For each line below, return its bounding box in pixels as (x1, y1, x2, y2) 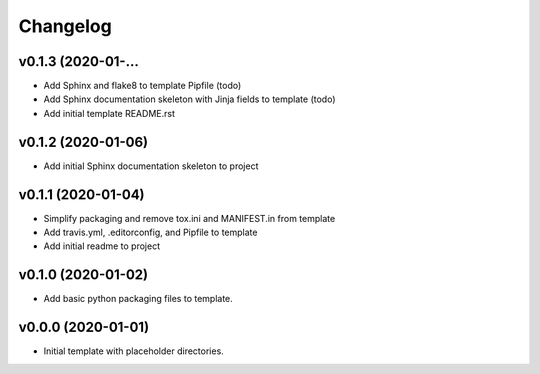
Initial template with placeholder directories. (43, 345, 224, 357)
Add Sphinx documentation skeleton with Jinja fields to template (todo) (43, 93, 336, 105)
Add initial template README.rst (43, 107, 175, 119)
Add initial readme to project (43, 240, 160, 252)
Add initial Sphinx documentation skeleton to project (43, 160, 259, 172)
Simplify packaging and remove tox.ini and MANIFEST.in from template (43, 212, 336, 224)
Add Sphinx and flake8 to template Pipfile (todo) (43, 80, 242, 92)
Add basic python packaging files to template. (43, 293, 234, 305)
